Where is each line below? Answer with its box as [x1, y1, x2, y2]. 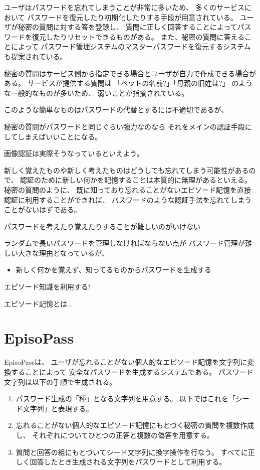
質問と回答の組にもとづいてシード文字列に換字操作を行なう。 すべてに [16, 446, 248, 457]
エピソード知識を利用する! [4, 281, 90, 292]
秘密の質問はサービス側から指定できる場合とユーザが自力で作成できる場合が [4, 68, 256, 78]
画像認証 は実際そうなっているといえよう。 [4, 148, 144, 159]
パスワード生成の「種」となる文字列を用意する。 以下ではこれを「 [16, 393, 236, 404]
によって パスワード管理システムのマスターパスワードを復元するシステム [11, 41, 251, 52]
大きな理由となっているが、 [18, 247, 109, 258]
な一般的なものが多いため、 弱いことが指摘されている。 [4, 87, 189, 98]
